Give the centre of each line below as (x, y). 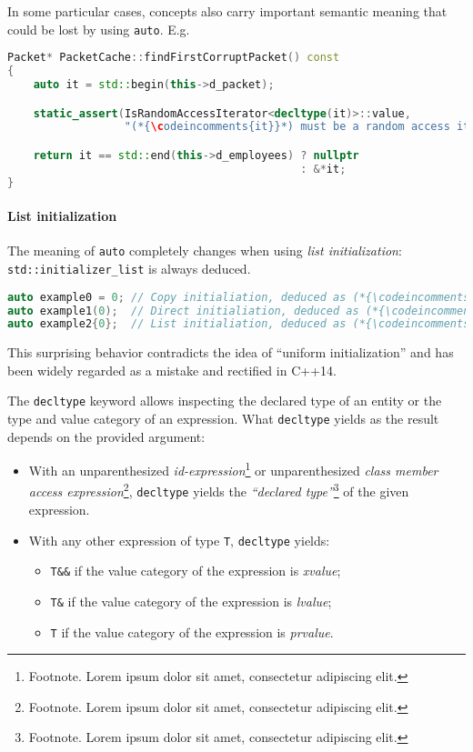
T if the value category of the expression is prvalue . (192, 632)
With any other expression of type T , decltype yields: (179, 540)
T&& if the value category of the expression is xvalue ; (196, 571)
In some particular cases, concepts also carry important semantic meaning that (227, 11)
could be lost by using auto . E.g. (99, 29)
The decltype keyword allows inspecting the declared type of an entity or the (225, 401)
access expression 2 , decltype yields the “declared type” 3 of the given (219, 490)
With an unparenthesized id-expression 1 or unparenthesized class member (233, 469)
